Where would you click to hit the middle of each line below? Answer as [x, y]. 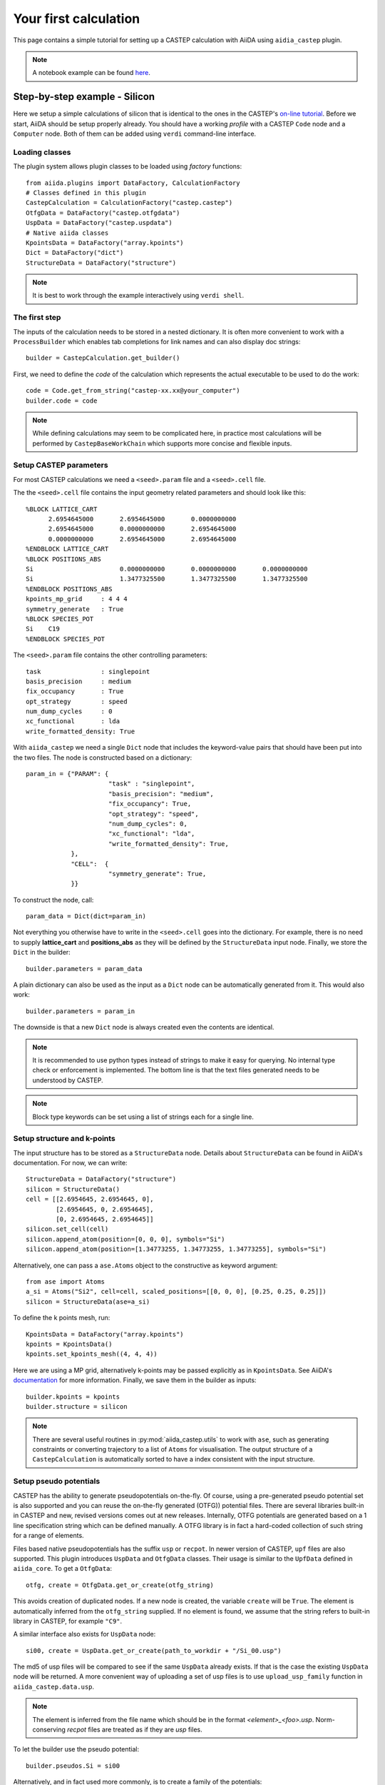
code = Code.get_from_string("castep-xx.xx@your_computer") [133, 391]
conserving [49, 1730]
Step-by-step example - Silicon [84, 97]
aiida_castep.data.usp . [54, 1686]
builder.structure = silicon [77, 1406]
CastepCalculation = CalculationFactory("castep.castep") [129, 203]
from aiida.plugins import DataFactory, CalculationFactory [133, 183]
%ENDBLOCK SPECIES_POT [66, 639]
